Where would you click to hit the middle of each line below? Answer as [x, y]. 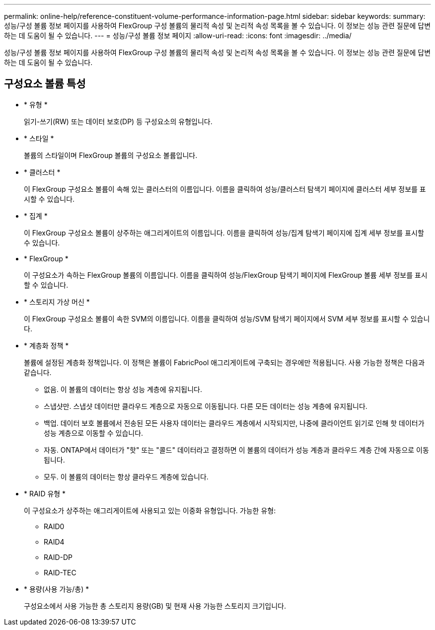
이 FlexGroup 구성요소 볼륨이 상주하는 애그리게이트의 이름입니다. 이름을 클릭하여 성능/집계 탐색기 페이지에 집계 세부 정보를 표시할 [224, 233]
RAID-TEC [60, 572]
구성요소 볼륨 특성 [45, 84]
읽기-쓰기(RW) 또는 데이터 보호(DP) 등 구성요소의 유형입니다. [118, 121]
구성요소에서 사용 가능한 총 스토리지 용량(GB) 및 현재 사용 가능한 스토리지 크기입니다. [155, 606]
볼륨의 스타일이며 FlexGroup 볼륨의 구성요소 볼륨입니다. [111, 155]
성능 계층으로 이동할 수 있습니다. [94, 433]
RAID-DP [58, 557]
